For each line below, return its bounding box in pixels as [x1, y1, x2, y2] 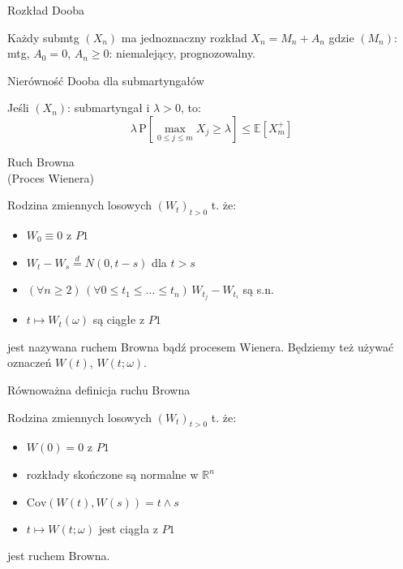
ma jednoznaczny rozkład [121, 28, 247, 45]
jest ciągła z [98, 519, 158, 537]
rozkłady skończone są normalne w [26, 466, 199, 482]
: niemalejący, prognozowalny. [109, 45, 256, 62]
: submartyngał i [67, 99, 150, 116]
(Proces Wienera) [7, 169, 94, 186]
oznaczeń [7, 354, 52, 371]
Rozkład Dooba [7, 2, 84, 18]
